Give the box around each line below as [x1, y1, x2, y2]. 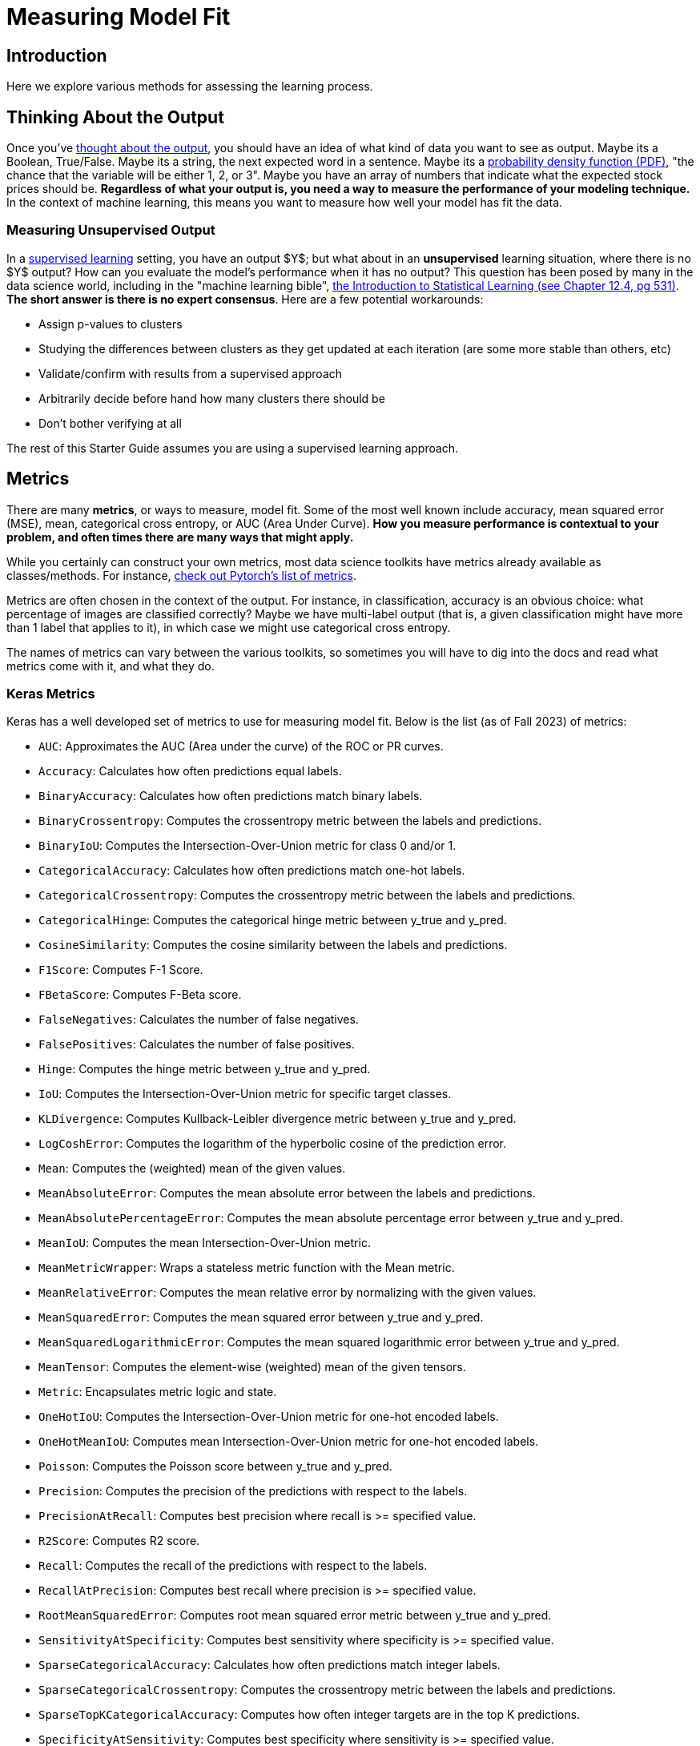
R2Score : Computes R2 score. [38, 1534, 200, 1548]
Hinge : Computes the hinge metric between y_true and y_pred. [38, 1062, 371, 1076]
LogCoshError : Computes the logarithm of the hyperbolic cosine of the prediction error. [38, 1137, 506, 1151]
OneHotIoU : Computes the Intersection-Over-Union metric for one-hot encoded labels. [38, 1410, 499, 1424]
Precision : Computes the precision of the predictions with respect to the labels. [38, 1484, 468, 1499]
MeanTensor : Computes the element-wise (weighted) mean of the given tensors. [38, 1360, 466, 1374]
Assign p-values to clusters [38, 316, 183, 331]
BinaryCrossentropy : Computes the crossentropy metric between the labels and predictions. [38, 814, 542, 828]
